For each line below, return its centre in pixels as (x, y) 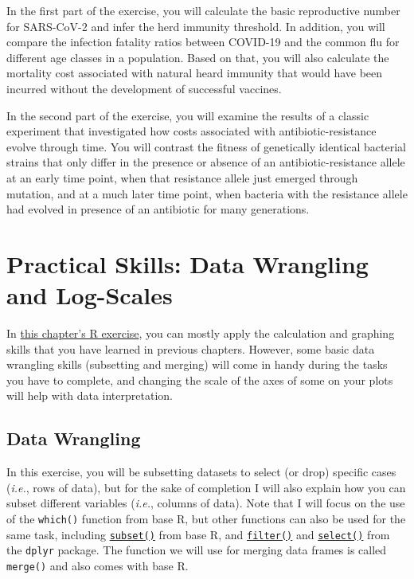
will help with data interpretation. (90, 395)
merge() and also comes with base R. (98, 565)
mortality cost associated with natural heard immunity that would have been (195, 73)
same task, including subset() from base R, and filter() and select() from (198, 534)
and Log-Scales (90, 295)
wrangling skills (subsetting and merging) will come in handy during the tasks (197, 364)
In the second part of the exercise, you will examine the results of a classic (188, 115)
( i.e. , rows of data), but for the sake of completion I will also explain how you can (206, 487)
